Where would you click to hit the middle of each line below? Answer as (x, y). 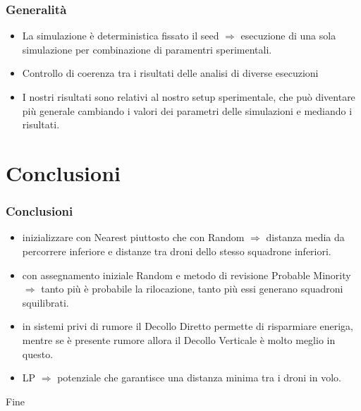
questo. (38, 354)
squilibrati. (45, 302)
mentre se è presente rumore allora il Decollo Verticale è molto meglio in (179, 339)
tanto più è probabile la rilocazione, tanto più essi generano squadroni (192, 289)
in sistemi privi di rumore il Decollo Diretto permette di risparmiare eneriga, (188, 326)
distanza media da (305, 237)
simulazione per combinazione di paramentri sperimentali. (147, 49)
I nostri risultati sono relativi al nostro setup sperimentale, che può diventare (189, 97)
